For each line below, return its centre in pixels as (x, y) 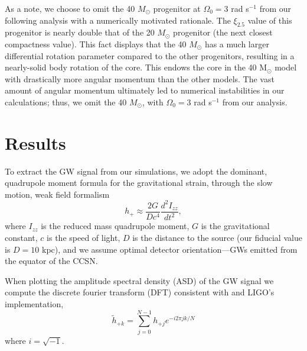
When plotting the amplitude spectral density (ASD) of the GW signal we (139, 280)
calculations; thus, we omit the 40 (66, 102)
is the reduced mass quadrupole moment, (115, 226)
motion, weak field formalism (57, 194)
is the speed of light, (84, 237)
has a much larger (237, 44)
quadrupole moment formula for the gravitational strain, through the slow (139, 183)
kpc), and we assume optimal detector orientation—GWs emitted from (169, 249)
